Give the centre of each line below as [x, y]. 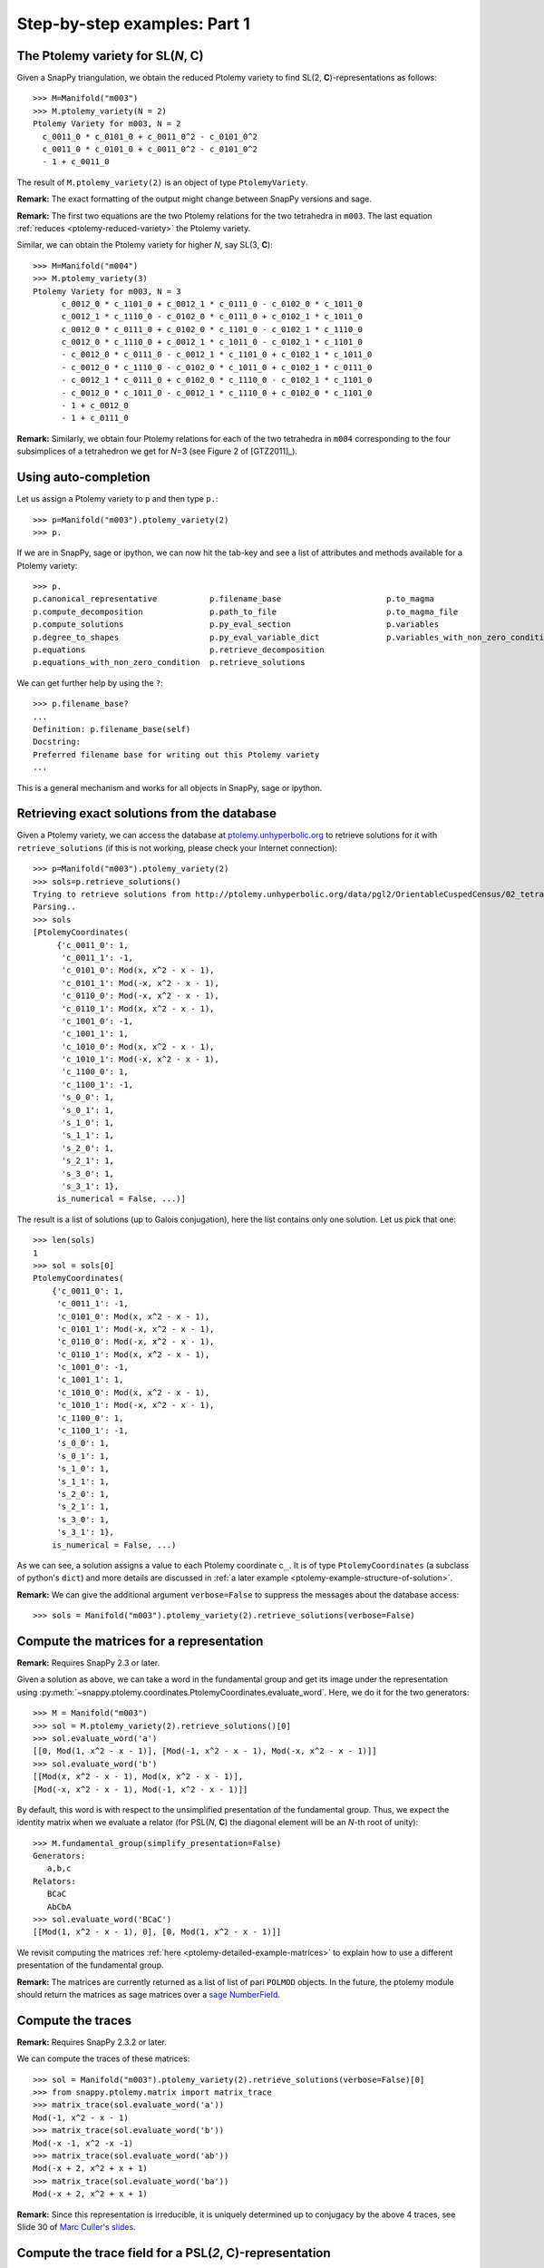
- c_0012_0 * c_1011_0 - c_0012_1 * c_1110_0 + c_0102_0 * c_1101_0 [217, 393]
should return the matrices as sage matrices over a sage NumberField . [149, 1994]
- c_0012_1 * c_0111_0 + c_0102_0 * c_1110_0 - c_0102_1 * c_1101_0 [217, 380]
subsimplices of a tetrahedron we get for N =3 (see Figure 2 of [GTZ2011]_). [157, 451]
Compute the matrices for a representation [140, 1641]
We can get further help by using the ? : [90, 683]
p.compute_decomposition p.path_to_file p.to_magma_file [246, 611]
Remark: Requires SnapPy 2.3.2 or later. [92, 2042]
